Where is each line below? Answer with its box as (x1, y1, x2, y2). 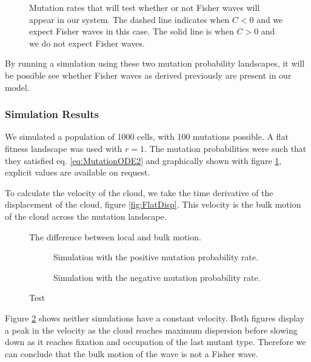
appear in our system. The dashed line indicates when (29, 13, 230, 25)
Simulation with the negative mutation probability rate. (53, 271, 261, 283)
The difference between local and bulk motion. (29, 230, 201, 243)
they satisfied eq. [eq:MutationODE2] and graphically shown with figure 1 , (5, 154, 282, 166)
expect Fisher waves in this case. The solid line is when (29, 25, 234, 38)
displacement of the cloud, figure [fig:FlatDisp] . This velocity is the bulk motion (5, 198, 301, 211)
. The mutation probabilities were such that (144, 142, 307, 154)
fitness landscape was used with (5, 142, 122, 154)
